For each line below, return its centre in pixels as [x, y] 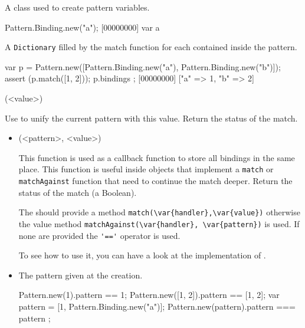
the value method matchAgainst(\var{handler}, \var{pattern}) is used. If [159, 223]
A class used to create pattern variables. [77, 7]
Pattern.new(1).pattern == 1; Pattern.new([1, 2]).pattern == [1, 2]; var [149, 295]
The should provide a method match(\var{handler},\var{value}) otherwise [159, 212]
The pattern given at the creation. [81, 275]
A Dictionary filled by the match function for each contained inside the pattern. [151, 47]
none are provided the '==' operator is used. [99, 235]
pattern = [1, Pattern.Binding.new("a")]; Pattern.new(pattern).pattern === [157, 306]
